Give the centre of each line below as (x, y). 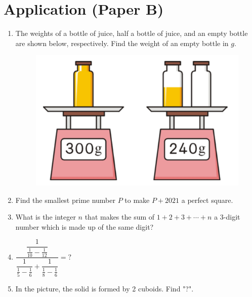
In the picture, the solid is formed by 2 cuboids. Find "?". (104, 289)
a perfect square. (207, 200)
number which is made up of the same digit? (85, 226)
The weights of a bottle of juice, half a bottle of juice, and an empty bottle (132, 33)
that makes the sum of (120, 217)
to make (137, 200)
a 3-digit (227, 217)
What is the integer (46, 217)
